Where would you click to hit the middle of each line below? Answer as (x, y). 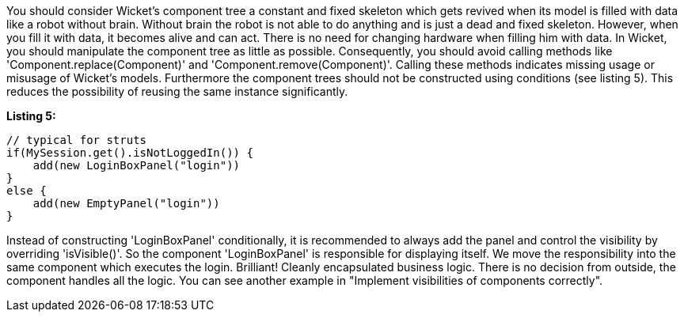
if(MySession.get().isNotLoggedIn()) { (130, 153)
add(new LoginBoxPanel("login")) (137, 165)
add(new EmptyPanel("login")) (126, 203)
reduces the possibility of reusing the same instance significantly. (177, 91)
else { (27, 191)
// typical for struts (77, 140)
